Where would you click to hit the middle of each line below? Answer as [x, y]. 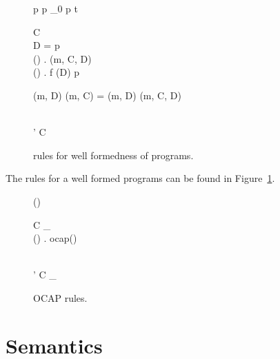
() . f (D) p [57, 72]
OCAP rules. [60, 297]
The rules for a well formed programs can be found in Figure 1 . [140, 178]
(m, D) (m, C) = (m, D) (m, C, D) [107, 95]
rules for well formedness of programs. [113, 155]
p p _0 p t [56, 8]
